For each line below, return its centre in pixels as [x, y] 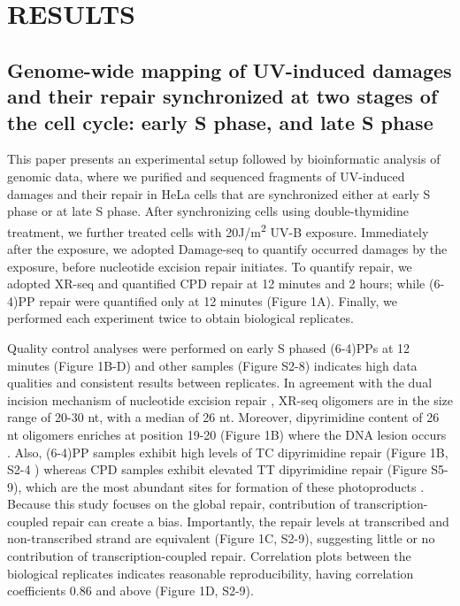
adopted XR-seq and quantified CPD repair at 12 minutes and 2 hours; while [216, 284]
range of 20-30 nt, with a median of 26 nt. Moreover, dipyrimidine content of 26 [223, 417]
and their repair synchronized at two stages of [222, 96]
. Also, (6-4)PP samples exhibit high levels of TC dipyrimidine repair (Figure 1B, [228, 452]
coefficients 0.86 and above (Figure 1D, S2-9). [130, 591]
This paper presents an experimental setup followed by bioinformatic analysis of [224, 159]
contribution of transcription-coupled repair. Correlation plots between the [209, 556]
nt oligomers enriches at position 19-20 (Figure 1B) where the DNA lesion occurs [227, 434]
